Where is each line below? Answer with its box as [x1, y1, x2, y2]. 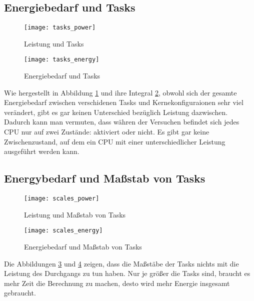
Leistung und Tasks [24, 38, 84, 48]
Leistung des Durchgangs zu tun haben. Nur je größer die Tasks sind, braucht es [4, 268, 250, 278]
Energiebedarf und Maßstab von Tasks [24, 241, 142, 251]
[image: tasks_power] [24, 24, 96, 31]
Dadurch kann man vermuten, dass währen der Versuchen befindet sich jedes [4, 116, 239, 127]
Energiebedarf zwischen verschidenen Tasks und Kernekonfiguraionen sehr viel [4, 97, 243, 107]
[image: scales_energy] [24, 227, 103, 234]
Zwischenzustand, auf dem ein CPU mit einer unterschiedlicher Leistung [4, 136, 225, 146]
